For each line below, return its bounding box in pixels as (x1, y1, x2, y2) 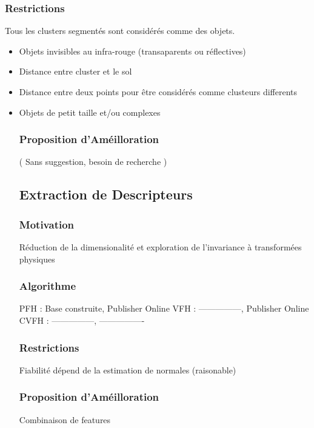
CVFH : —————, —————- (19, 314, 145, 326)
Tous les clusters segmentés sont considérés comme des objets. (5, 24, 235, 37)
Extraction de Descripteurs (19, 185, 193, 204)
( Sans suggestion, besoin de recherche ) (19, 155, 167, 168)
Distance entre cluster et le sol (19, 65, 132, 78)
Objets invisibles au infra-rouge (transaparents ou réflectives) (19, 44, 246, 57)
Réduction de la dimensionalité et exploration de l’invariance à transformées (19, 241, 302, 253)
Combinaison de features (19, 413, 111, 426)
